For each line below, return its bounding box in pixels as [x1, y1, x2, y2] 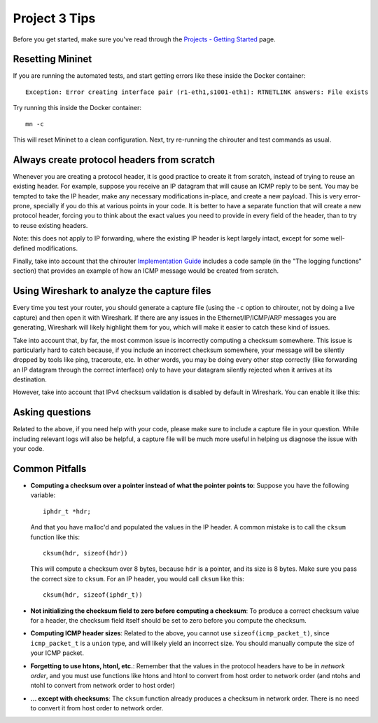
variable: [30, 491, 56, 499]
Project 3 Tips [13, 11, 96, 26]
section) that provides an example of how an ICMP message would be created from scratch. [13, 266, 279, 275]
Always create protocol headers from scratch [13, 154, 215, 165]
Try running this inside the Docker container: [13, 104, 142, 112]
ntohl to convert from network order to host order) [30, 681, 175, 690]
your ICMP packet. [30, 649, 84, 657]
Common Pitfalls [13, 463, 87, 475]
